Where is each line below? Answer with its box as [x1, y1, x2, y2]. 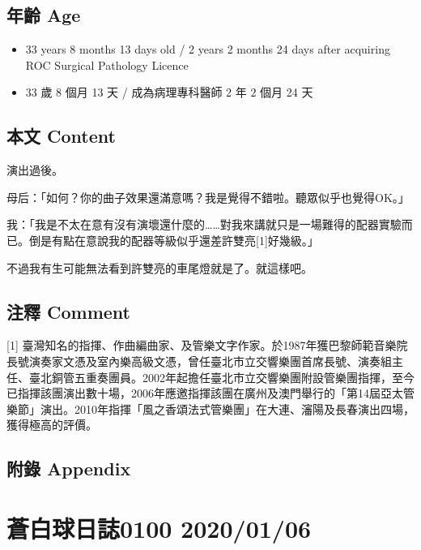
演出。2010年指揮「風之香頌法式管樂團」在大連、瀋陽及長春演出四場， [40, 400, 415, 417]
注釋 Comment [6, 299, 131, 324]
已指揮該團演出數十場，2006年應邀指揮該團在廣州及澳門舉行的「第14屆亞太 [6, 385, 403, 402]
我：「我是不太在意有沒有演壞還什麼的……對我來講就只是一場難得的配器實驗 [6, 216, 402, 233]
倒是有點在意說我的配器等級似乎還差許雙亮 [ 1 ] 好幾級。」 [28, 231, 319, 248]
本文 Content [6, 123, 116, 148]
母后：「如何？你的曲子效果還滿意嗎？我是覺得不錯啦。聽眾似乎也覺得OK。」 [6, 188, 410, 205]
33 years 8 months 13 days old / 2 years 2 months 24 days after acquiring [25, 41, 390, 58]
